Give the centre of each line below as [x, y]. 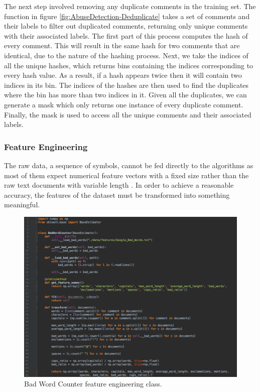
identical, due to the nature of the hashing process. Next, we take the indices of [126, 55]
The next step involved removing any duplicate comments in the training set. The [130, 6]
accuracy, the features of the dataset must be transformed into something [117, 194]
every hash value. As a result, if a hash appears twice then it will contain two [123, 75]
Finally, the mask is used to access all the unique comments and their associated [128, 114]
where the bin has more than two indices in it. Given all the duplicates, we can [125, 95]
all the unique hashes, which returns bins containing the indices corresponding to [129, 65]
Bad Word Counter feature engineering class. [93, 384]
